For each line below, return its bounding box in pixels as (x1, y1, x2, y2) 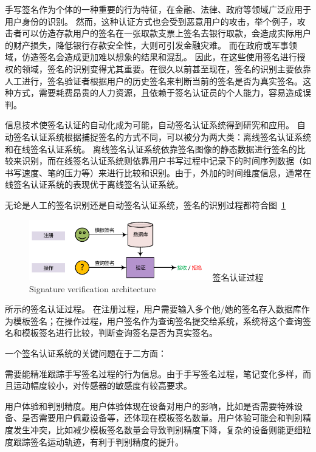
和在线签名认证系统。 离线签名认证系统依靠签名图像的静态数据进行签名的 (5, 142, 297, 155)
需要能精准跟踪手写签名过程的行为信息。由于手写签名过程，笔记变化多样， (5, 367, 303, 380)
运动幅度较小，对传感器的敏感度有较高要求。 (13, 379, 192, 392)
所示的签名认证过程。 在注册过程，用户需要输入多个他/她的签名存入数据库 (5, 303, 301, 315)
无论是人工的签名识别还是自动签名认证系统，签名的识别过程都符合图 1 (5, 198, 286, 211)
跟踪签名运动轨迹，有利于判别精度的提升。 (13, 435, 184, 448)
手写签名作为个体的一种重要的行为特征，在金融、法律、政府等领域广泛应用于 (5, 3, 311, 15)
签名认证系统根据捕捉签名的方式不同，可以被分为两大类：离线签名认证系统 (13, 130, 311, 143)
